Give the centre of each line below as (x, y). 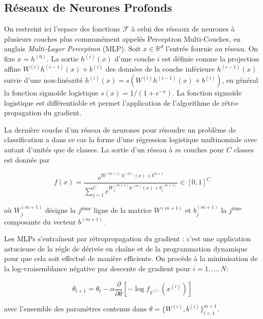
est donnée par (27, 159)
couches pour (204, 150)
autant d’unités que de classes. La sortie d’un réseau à (89, 150)
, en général (240, 80)
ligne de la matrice (123, 210)
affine (12, 69)
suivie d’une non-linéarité (43, 80)
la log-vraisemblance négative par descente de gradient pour (97, 268)
